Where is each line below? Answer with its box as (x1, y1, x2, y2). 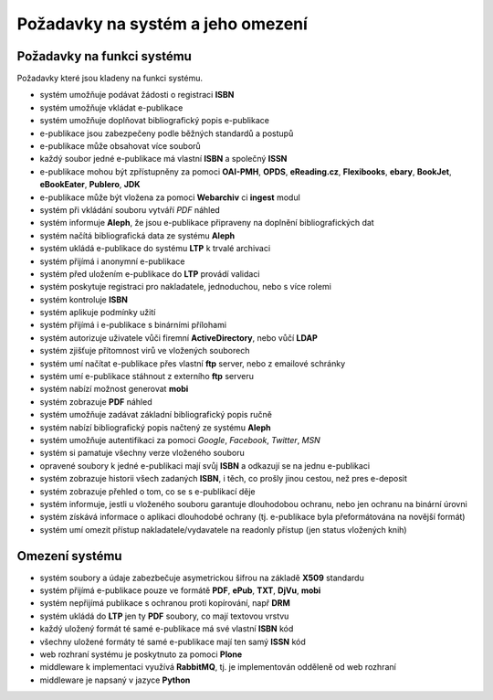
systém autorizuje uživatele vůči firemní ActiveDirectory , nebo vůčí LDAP (39, 332, 319, 343)
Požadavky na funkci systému (16, 48, 192, 64)
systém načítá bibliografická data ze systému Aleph (39, 229, 236, 241)
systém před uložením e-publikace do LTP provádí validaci (39, 268, 260, 279)
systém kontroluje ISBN (39, 293, 128, 305)
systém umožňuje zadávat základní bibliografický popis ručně (39, 409, 273, 420)
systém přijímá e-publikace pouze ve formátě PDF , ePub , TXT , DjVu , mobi (39, 585, 321, 596)
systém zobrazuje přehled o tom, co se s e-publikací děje (39, 485, 256, 497)
